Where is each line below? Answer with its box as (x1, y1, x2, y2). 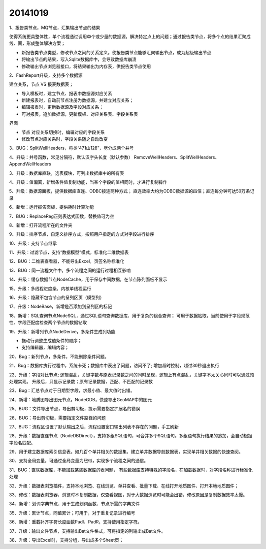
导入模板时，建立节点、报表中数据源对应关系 (21, 90, 112, 96)
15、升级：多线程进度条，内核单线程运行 (9, 286, 91, 291)
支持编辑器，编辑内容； (21, 345, 69, 351)
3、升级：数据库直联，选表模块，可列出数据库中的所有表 (9, 170, 124, 176)
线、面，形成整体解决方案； (9, 40, 66, 46)
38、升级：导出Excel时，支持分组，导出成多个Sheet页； (9, 537, 124, 543)
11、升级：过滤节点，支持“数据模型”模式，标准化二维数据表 (9, 249, 129, 256)
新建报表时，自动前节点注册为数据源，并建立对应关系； (21, 97, 134, 103)
